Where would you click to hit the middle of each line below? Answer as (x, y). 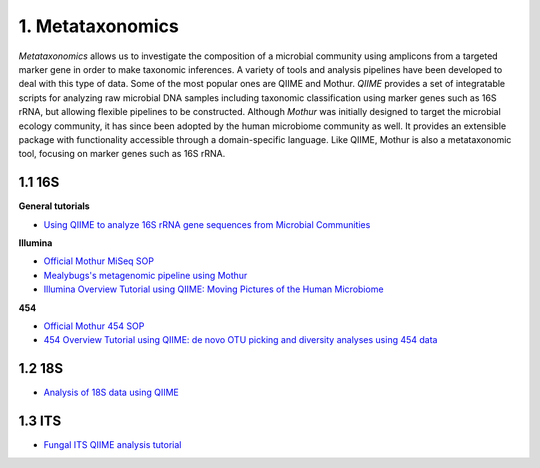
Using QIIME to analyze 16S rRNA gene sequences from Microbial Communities (207, 224)
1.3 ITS (40, 421)
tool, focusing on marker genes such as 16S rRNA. (122, 154)
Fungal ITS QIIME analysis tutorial (112, 445)
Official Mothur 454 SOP (94, 326)
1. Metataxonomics (99, 26)
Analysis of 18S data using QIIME (111, 392)
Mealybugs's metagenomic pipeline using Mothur (145, 275)
